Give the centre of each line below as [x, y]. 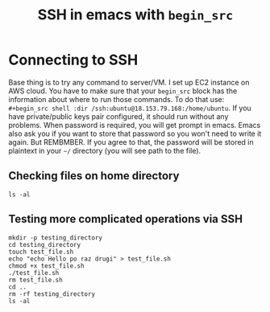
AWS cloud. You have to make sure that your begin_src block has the [123, 91]
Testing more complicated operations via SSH [126, 219]
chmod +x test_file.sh [46, 266]
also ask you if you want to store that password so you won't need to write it [135, 133]
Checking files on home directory [94, 176]
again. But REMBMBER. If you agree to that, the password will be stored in [131, 142]
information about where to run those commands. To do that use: [116, 99]
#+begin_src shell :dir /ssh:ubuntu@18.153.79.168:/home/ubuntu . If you [130, 108]
